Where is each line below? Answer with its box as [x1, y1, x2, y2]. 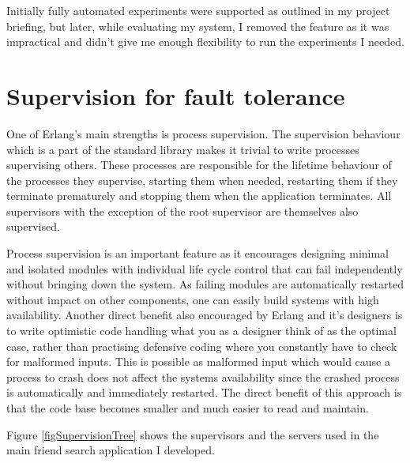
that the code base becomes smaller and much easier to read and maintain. [6, 400, 369, 416]
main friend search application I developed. [6, 442, 215, 458]
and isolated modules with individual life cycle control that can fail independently [6, 260, 403, 277]
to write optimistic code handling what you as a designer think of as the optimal [6, 322, 397, 339]
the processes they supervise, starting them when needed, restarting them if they [6, 171, 398, 188]
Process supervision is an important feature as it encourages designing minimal [6, 245, 389, 262]
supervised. [6, 218, 60, 235]
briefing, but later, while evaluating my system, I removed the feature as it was [6, 17, 389, 34]
